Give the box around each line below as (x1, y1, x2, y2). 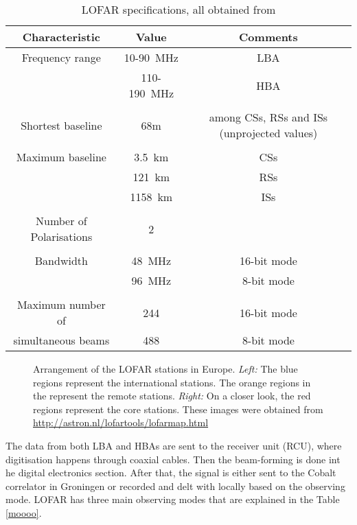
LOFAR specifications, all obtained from (81, 1, 276, 17)
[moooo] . (5, 505, 42, 520)
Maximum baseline (16, 149, 106, 165)
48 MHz (131, 253, 172, 268)
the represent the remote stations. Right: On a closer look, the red (33, 388, 311, 403)
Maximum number (16, 296, 106, 312)
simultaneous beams (13, 332, 110, 348)
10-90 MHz (124, 49, 178, 65)
